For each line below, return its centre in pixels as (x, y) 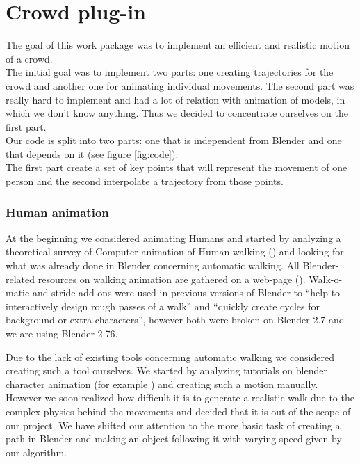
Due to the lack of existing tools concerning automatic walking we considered (170, 357)
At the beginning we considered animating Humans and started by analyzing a (173, 238)
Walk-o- (326, 279)
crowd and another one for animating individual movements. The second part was (180, 85)
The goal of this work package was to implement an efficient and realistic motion (178, 45)
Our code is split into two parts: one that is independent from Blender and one (174, 140)
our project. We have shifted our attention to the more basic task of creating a (173, 425)
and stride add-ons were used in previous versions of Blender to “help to (186, 293)
